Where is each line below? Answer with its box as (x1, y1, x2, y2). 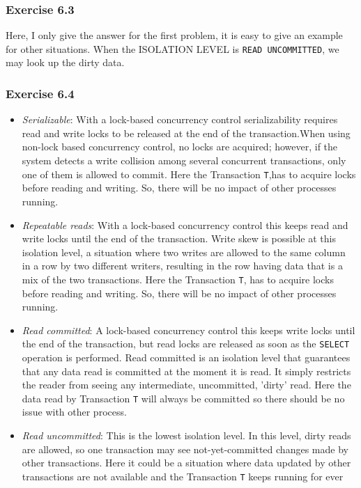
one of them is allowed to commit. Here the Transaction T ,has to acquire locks (22, 166, 356, 181)
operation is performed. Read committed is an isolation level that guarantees (22, 349, 351, 364)
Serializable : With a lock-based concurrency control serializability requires (22, 112, 338, 127)
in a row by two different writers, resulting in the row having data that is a (22, 258, 343, 273)
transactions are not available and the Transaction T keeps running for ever (22, 469, 344, 483)
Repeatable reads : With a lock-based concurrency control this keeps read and (22, 217, 348, 232)
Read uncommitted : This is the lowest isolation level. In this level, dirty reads (22, 428, 351, 442)
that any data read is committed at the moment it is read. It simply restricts (22, 363, 351, 378)
